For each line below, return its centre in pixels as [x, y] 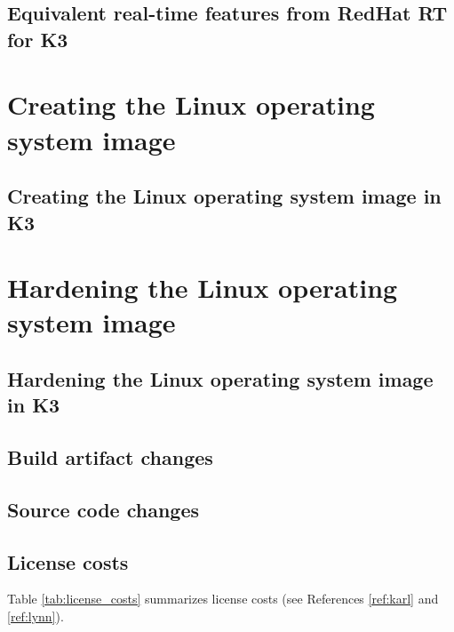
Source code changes [104, 509]
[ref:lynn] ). [36, 616]
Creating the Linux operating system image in [224, 196]
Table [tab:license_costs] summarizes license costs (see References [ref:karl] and [223, 599]
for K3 [38, 39]
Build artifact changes [110, 457]
